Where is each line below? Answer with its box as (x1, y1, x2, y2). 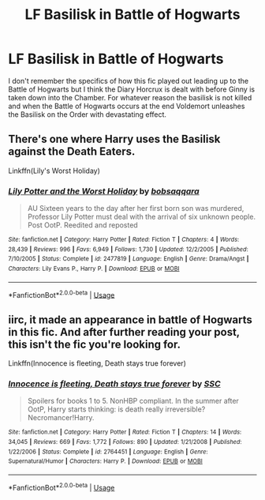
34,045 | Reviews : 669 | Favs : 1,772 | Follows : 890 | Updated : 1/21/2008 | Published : (8, 438, 242, 446)
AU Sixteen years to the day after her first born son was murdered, (27, 204, 244, 213)
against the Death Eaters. (8, 145, 136, 159)
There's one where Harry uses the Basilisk (8, 133, 221, 146)
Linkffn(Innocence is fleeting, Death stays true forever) (8, 359, 187, 368)
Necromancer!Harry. (27, 413, 95, 423)
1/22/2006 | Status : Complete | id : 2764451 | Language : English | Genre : (8, 448, 208, 456)
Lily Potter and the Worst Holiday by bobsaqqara (8, 186, 200, 197)
